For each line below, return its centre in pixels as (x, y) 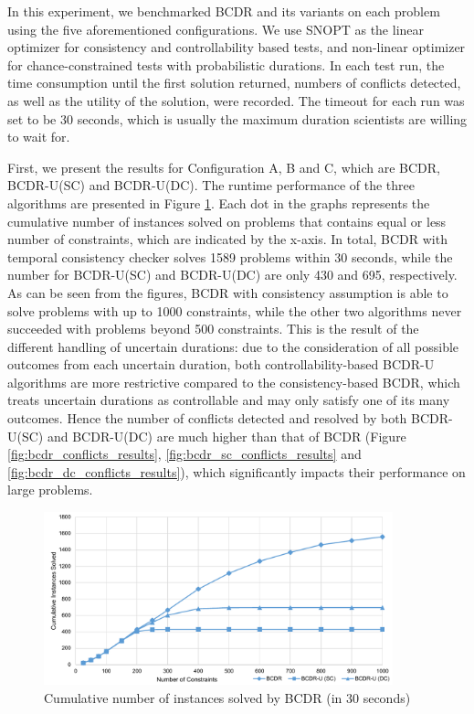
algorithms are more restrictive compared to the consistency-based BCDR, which (234, 382)
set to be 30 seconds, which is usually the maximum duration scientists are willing (237, 118)
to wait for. (39, 137)
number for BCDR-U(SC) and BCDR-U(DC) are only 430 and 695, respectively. (232, 275)
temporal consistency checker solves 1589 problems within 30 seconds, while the (230, 256)
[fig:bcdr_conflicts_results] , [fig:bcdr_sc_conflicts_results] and (184, 454)
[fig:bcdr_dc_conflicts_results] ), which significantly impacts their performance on (237, 471)
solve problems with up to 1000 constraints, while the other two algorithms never (235, 310)
